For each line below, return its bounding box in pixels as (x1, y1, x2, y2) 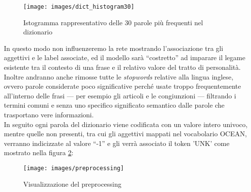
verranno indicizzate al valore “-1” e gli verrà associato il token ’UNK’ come (4, 138, 230, 148)
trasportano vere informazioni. (4, 110, 94, 119)
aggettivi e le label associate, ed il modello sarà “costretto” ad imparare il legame (4, 52, 246, 63)
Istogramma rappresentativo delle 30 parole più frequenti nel (23, 17, 203, 27)
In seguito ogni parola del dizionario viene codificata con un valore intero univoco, (4, 119, 248, 129)
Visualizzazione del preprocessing (23, 178, 122, 189)
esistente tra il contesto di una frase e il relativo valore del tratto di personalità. (4, 62, 241, 72)
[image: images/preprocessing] (23, 164, 124, 172)
